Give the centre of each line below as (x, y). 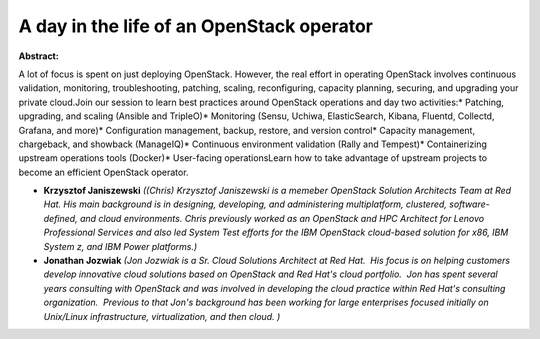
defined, (61, 218)
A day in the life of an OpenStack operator (196, 26)
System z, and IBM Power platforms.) (120, 246)
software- (469, 204)
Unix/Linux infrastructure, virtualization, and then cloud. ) (162, 316)
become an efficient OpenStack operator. (103, 172)
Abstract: (38, 56)
